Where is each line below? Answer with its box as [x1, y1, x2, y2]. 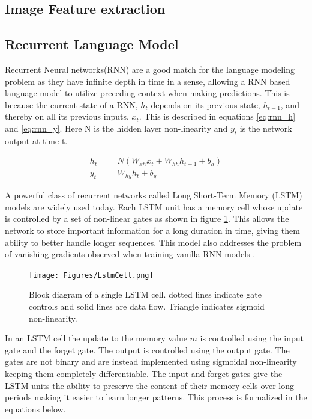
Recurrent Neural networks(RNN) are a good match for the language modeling [5, 63, 295, 75]
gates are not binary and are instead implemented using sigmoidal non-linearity [5, 355, 297, 368]
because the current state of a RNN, [5, 98, 138, 111]
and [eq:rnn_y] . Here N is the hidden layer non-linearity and [5, 121, 228, 134]
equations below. [5, 402, 66, 415]
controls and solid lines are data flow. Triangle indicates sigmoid [29, 300, 265, 313]
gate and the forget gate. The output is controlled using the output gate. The [5, 343, 290, 356]
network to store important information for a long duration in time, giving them [5, 224, 300, 236]
